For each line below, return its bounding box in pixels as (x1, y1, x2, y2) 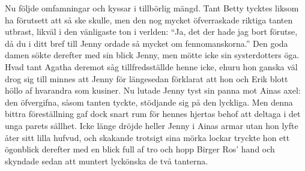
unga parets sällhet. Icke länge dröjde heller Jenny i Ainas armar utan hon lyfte (5, 119, 298, 131)
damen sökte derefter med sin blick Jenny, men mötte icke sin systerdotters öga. (5, 49, 300, 61)
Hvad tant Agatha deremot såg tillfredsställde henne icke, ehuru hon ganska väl (5, 60, 298, 73)
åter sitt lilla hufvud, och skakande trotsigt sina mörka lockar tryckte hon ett (5, 131, 290, 143)
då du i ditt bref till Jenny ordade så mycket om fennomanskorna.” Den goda (5, 37, 288, 49)
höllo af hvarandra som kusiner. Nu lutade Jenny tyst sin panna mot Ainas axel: (5, 84, 301, 97)
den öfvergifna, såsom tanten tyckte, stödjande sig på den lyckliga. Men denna (5, 95, 293, 108)
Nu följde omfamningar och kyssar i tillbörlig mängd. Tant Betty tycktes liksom (5, 2, 299, 14)
